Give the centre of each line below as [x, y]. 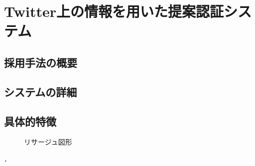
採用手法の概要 [41, 62]
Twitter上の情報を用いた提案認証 [114, 11]
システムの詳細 [41, 91]
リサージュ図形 [48, 142]
